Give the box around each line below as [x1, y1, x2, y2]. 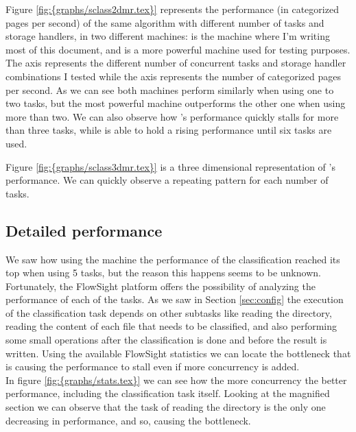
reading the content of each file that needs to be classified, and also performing [5, 319, 337, 333]
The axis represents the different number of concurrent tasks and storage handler [5, 56, 346, 70]
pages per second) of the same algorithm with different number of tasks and [5, 15, 324, 29]
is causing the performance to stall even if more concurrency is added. [5, 359, 300, 374]
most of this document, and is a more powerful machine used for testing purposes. [5, 42, 351, 56]
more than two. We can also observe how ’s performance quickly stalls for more [5, 109, 339, 123]
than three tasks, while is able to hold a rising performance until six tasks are [5, 123, 332, 137]
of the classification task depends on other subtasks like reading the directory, [5, 305, 332, 320]
